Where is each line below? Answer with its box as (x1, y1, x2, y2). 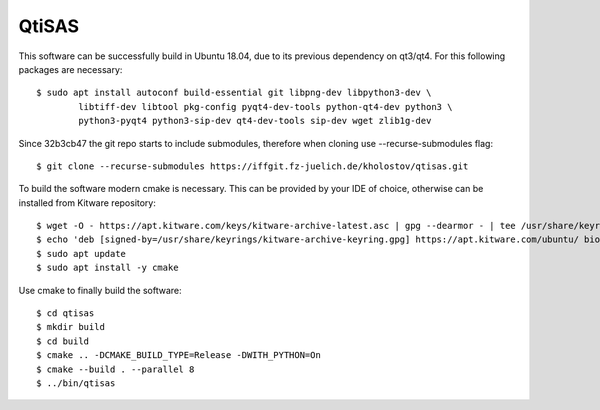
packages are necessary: (18, 63, 123, 75)
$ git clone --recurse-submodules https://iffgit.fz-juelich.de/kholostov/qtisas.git (36, 160, 469, 172)
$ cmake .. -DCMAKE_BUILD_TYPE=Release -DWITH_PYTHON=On (36, 350, 322, 361)
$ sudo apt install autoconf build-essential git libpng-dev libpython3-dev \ (36, 87, 432, 99)
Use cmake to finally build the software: (18, 284, 182, 296)
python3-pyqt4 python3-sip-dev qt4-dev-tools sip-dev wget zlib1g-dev (78, 115, 432, 127)
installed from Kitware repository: (18, 196, 157, 209)
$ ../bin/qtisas (36, 377, 116, 389)
